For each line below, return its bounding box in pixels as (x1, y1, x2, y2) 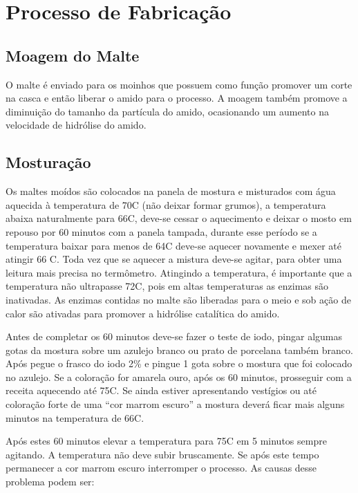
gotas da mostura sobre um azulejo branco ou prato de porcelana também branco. (6, 342, 353, 357)
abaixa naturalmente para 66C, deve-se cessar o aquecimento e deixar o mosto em (6, 211, 352, 225)
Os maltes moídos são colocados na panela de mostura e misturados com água (6, 184, 336, 198)
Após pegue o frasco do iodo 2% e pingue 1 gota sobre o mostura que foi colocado (6, 356, 352, 371)
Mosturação (6, 151, 91, 173)
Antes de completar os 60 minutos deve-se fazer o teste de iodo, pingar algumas (6, 329, 343, 344)
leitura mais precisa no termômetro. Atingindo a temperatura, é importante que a (6, 265, 352, 279)
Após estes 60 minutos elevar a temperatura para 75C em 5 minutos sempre (6, 434, 327, 448)
